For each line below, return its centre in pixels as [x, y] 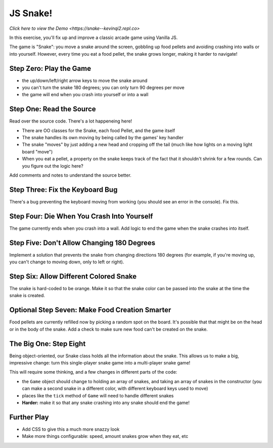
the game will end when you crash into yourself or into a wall [85, 95]
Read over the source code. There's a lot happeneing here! [71, 121]
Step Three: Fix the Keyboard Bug [63, 190]
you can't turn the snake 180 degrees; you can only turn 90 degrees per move [103, 88]
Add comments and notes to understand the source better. [70, 175]
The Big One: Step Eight [48, 343]
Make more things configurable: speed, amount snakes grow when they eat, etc [105, 436]
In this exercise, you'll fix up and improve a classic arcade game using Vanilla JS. [94, 37]
